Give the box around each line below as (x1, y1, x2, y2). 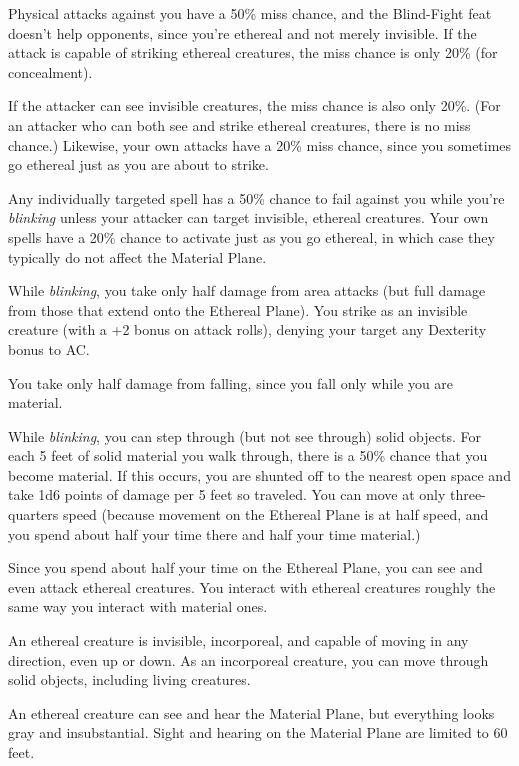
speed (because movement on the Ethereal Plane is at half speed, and (62, 504, 489, 525)
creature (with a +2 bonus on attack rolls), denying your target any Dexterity (8, 319, 487, 340)
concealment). (8, 61, 93, 82)
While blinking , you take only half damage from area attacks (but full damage (8, 280, 486, 301)
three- (449, 484, 486, 505)
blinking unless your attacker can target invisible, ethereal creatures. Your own (8, 207, 489, 228)
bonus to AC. (8, 338, 90, 359)
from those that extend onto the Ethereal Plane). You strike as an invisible (8, 299, 468, 320)
